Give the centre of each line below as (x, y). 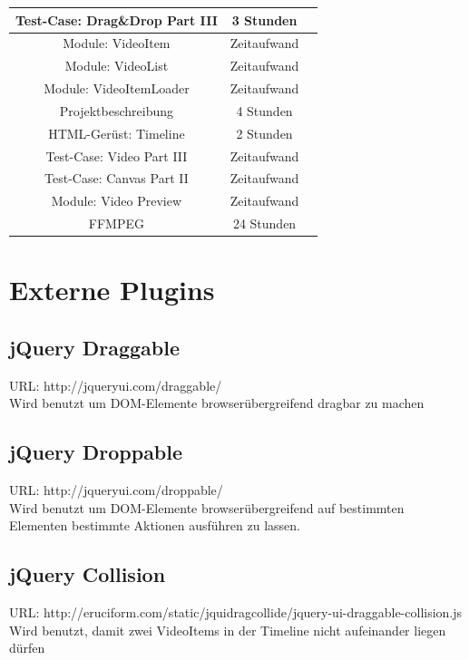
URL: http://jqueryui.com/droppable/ (116, 490)
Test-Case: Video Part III (117, 155)
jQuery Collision (88, 574)
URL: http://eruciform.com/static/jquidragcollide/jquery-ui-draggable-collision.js (236, 612)
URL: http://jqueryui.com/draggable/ (116, 385)
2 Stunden (264, 133)
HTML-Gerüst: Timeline (117, 133)
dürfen (27, 648)
